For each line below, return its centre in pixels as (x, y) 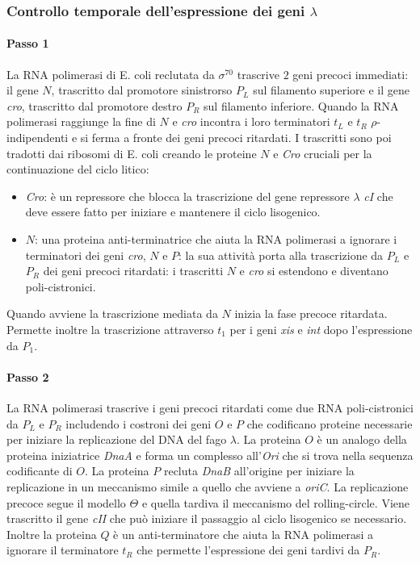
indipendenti (38, 138)
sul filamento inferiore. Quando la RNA (301, 105)
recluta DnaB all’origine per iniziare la (259, 471)
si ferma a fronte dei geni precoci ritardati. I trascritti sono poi (236, 138)
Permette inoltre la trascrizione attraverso (110, 329)
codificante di (40, 471)
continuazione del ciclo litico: (78, 169)
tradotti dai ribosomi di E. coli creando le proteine (132, 153)
